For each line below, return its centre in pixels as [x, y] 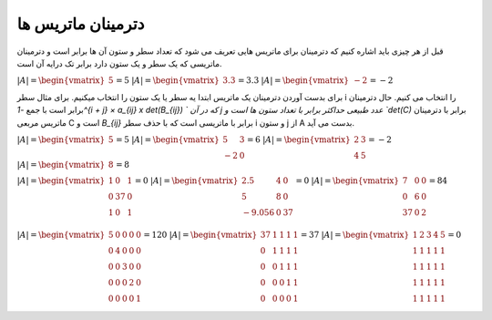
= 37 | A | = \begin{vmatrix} [355, 235]
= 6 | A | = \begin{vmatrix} [298, 139]
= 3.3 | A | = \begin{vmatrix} [293, 81]
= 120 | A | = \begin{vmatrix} [200, 235]
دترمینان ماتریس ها [81, 24]
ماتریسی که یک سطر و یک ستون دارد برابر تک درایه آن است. [119, 63]
